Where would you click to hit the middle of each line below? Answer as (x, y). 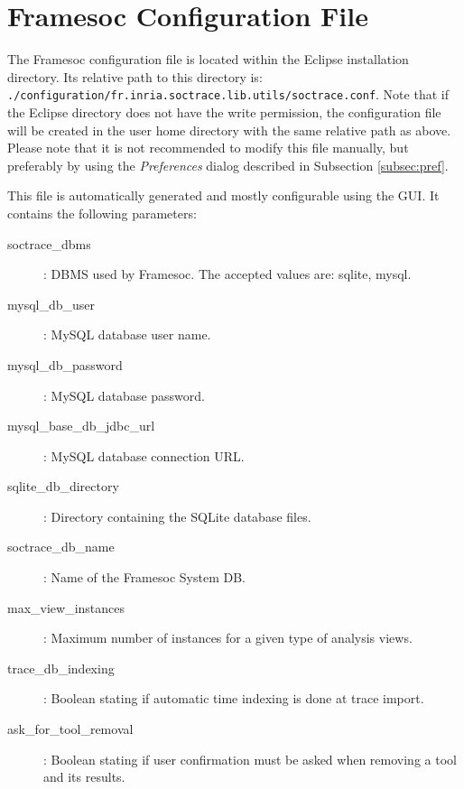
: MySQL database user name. (127, 334)
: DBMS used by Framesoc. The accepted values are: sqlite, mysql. (227, 274)
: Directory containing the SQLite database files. (177, 516)
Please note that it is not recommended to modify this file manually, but (208, 148)
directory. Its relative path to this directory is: (135, 76)
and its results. (84, 777)
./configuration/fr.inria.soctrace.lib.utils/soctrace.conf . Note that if (228, 94)
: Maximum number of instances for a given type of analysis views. (228, 638)
